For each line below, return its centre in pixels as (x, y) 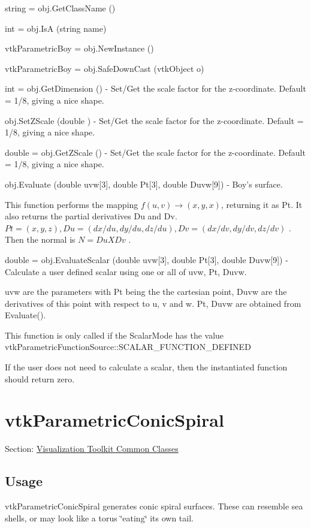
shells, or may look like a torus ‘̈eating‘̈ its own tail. (99, 518)
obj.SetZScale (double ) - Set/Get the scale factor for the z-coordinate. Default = (154, 120)
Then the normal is (40, 239)
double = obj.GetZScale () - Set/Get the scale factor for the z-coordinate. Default (155, 152)
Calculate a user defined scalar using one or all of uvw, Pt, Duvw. (126, 271)
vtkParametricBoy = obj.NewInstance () (79, 48)
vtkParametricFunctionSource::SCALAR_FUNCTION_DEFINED (128, 347)
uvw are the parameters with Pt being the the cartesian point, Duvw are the (146, 292)
